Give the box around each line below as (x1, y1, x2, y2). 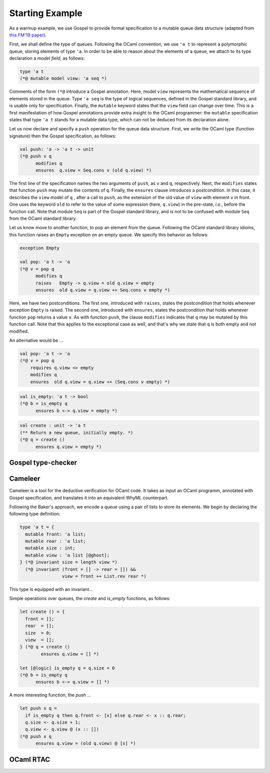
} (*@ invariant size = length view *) (19, 559, 117, 565)
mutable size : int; (25, 545, 75, 551)
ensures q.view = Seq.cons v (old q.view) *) (35, 167, 152, 173)
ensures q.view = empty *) (35, 444, 102, 449)
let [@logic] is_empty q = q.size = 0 (19, 665, 115, 671)
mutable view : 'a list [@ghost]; (25, 552, 110, 558)
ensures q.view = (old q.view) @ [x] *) (35, 740, 136, 746)
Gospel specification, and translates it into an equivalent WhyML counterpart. (9, 495, 169, 501)
